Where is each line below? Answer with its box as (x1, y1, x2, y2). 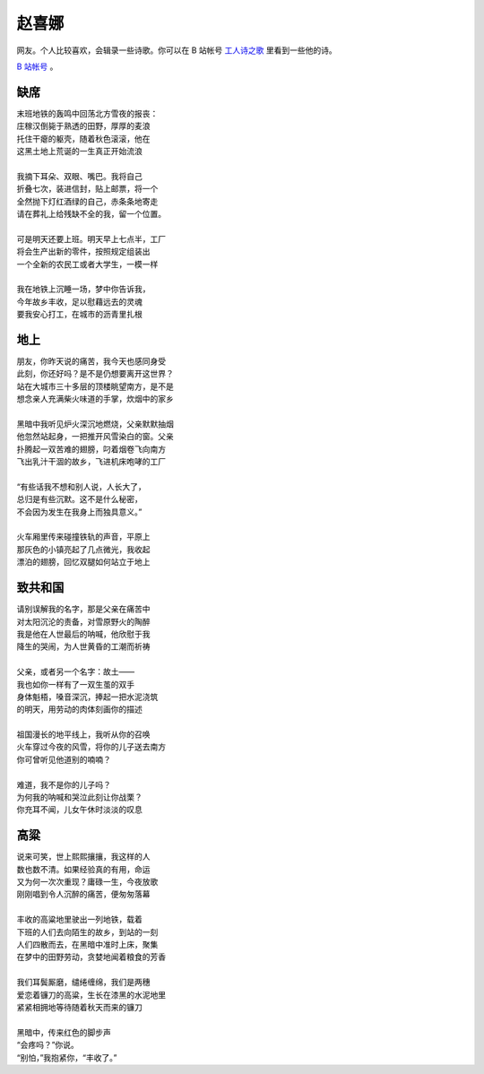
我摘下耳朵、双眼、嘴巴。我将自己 (16, 170, 143, 181)
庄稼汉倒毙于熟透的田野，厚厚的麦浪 (16, 121, 151, 132)
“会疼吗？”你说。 (16, 1040, 80, 1051)
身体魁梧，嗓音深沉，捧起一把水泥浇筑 (16, 691, 159, 702)
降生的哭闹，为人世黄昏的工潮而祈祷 (16, 641, 151, 652)
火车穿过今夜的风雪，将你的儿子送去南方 (16, 741, 166, 752)
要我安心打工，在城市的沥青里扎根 (16, 309, 143, 320)
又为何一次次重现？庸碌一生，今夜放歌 (16, 877, 159, 888)
